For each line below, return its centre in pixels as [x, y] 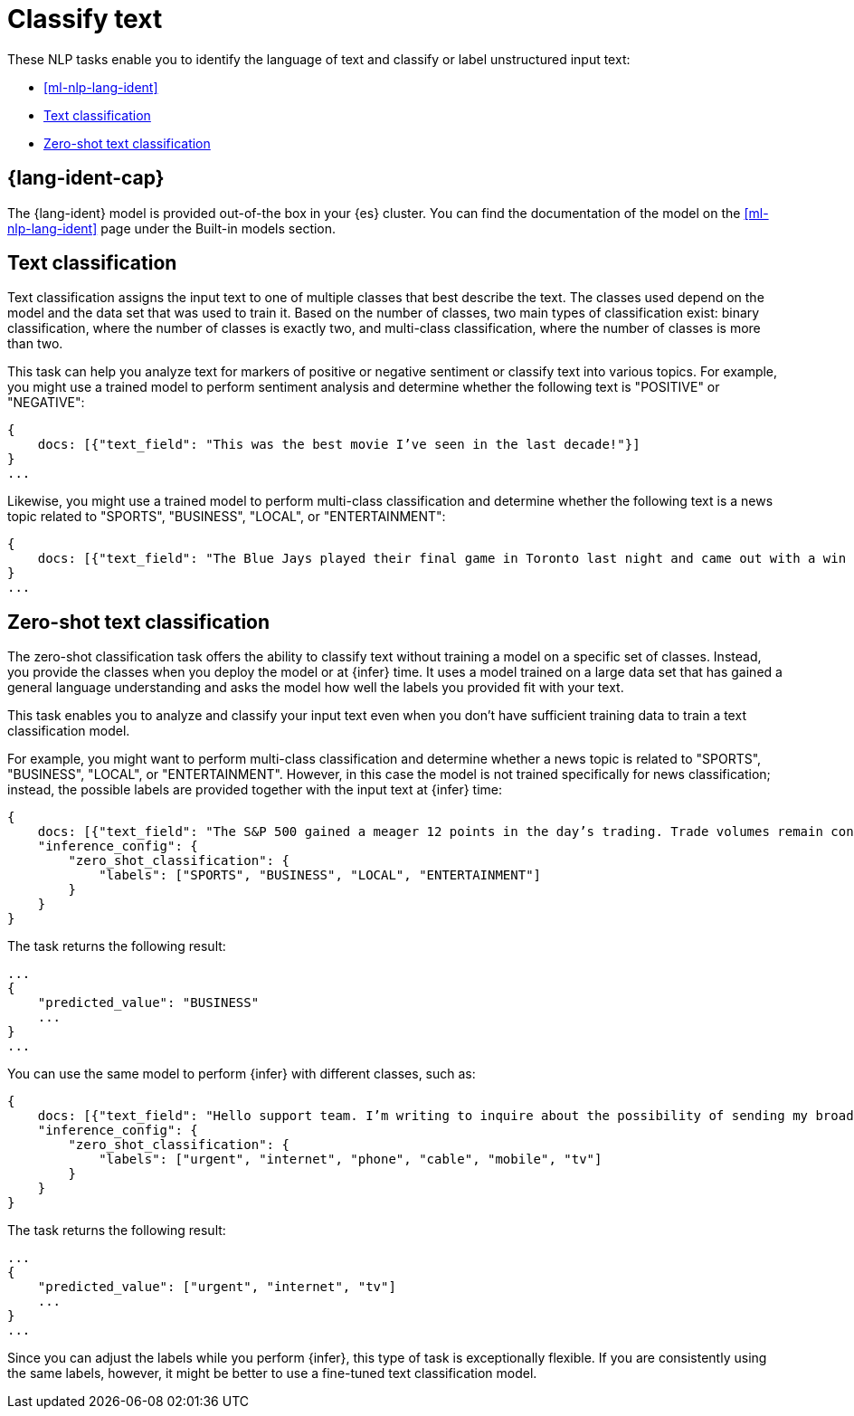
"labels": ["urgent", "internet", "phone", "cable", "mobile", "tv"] [351, 1159]
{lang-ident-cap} [86, 178]
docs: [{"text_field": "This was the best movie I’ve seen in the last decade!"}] [339, 445]
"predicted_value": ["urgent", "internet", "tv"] [217, 1287]
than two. [35, 344]
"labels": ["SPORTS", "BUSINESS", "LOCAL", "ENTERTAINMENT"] [320, 875]
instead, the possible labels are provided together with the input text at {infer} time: [255, 790]
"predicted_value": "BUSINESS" [148, 1003]
